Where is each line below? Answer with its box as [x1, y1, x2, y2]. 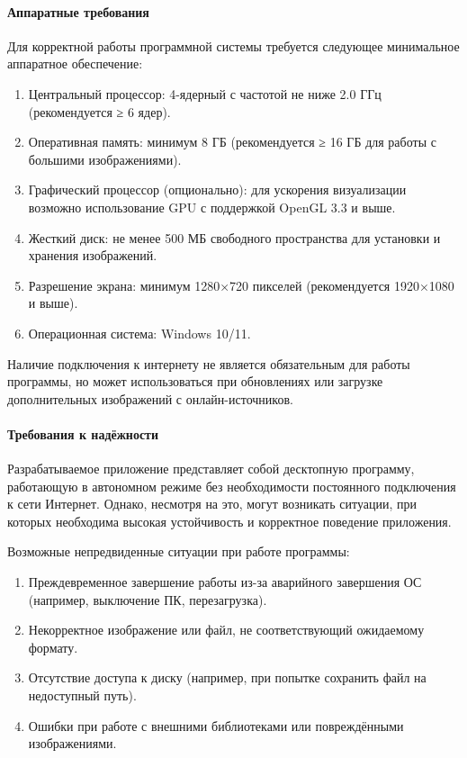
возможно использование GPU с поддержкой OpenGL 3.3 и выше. [28, 197, 396, 216]
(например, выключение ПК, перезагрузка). [28, 590, 267, 609]
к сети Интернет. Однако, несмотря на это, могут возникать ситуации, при [7, 494, 417, 513]
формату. [28, 637, 78, 656]
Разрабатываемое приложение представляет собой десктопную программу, [7, 459, 415, 478]
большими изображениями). [28, 149, 182, 168]
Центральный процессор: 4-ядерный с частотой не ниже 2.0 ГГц [28, 84, 382, 103]
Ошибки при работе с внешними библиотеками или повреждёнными [28, 716, 404, 735]
